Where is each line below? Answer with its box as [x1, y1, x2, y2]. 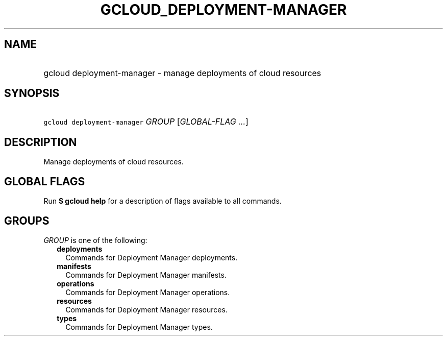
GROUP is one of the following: [43, 235, 147, 245]
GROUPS [4, 214, 49, 227]
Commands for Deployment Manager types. [65, 322, 213, 331]
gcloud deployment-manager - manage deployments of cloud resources [43, 67, 321, 78]
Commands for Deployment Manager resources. [65, 305, 228, 314]
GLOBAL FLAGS [4, 175, 85, 188]
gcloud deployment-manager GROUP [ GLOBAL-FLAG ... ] [43, 116, 249, 127]
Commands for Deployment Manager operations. [65, 287, 230, 297]
